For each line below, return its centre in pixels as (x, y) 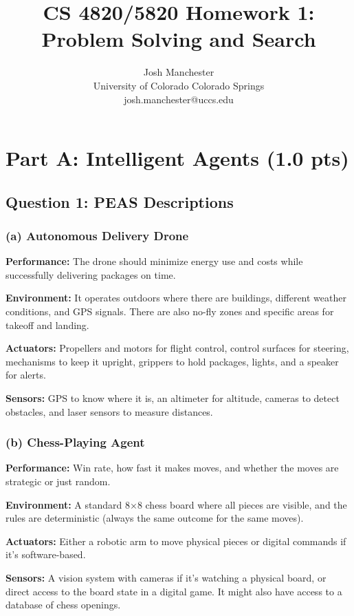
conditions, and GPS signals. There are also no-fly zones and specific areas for (170, 311)
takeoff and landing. (47, 325)
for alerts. (26, 375)
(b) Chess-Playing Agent (75, 442)
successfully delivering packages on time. (91, 274)
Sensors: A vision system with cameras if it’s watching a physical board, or (166, 577)
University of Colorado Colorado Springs (179, 85)
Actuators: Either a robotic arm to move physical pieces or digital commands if (176, 541)
